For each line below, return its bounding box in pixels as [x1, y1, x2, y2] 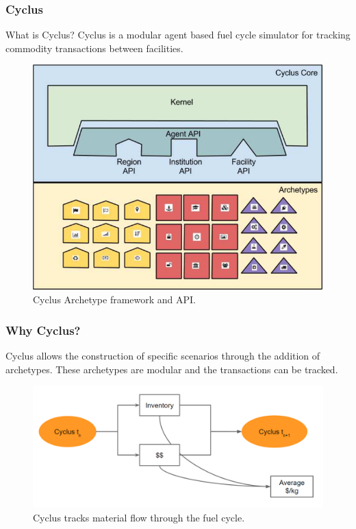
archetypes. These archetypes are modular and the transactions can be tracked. [5, 362, 338, 376]
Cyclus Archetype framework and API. [33, 292, 196, 307]
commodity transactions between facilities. [5, 40, 183, 55]
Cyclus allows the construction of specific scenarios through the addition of [5, 348, 320, 362]
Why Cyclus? [5, 321, 81, 338]
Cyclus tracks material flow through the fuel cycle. [33, 510, 245, 524]
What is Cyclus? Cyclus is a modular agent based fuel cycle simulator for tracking [5, 27, 351, 42]
